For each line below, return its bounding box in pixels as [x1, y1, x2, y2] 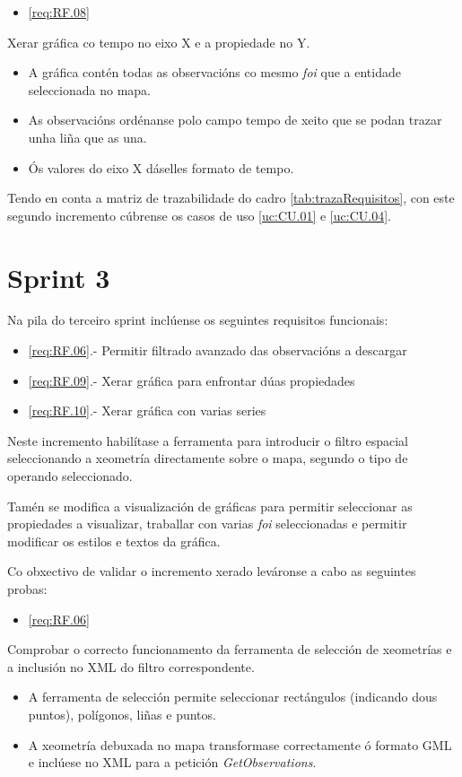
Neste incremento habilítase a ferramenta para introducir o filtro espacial [7, 431, 408, 450]
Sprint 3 [7, 258, 110, 295]
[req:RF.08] [28, 3, 90, 21]
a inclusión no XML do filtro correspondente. [7, 657, 255, 676]
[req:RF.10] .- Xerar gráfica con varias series [28, 401, 266, 420]
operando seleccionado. [7, 467, 133, 485]
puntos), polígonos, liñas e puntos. [28, 704, 216, 723]
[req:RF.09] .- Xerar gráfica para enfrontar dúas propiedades [28, 371, 355, 389]
